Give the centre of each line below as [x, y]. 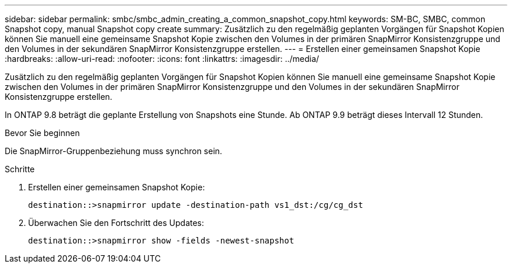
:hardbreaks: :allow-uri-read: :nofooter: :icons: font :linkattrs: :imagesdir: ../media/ [162, 59]
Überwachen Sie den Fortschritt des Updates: [116, 223]
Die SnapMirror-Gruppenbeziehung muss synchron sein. [114, 151]
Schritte [20, 169]
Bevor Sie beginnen [42, 133]
